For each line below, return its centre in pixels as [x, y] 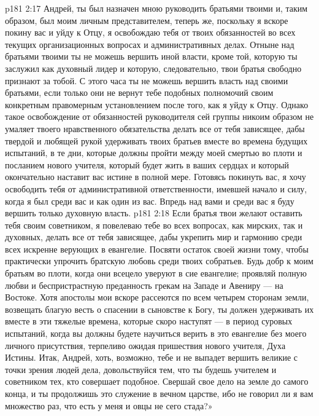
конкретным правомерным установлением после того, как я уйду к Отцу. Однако [157, 104]
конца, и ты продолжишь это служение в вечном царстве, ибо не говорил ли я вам [159, 393]
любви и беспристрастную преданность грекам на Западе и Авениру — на [144, 285]
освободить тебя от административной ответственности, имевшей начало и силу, [156, 188]
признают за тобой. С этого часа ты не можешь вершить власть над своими [147, 80]
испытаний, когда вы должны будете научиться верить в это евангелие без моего [156, 333]
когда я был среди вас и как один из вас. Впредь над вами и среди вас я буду [150, 201]
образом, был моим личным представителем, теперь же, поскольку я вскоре [147, 20]
